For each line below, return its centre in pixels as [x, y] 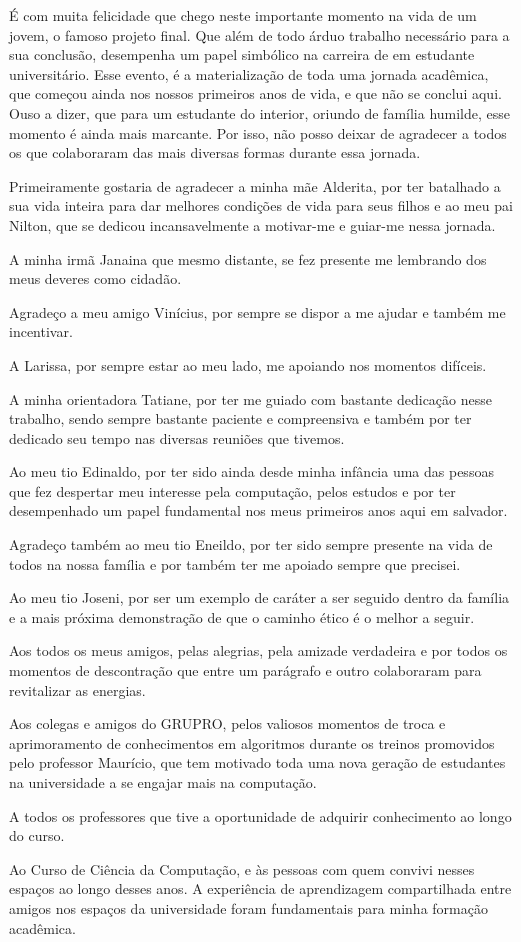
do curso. [37, 835]
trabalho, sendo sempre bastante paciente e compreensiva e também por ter [240, 418]
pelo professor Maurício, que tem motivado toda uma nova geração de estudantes [257, 762]
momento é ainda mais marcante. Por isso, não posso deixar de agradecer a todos [258, 132]
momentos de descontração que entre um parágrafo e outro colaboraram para [245, 670]
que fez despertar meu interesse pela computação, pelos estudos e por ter [232, 490]
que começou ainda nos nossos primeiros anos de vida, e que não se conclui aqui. [255, 93]
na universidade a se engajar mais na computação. [163, 782]
